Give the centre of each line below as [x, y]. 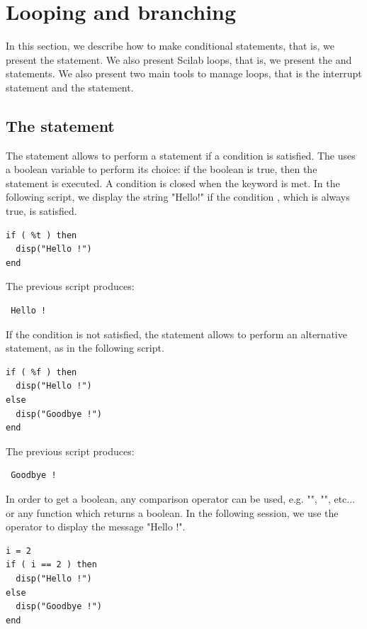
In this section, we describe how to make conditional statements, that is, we [170, 46]
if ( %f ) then [41, 372]
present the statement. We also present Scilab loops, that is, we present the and [179, 59]
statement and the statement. [70, 87]
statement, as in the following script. [85, 348]
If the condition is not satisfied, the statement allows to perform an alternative [176, 334]
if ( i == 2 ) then [51, 565]
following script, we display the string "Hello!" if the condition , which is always [178, 197]
